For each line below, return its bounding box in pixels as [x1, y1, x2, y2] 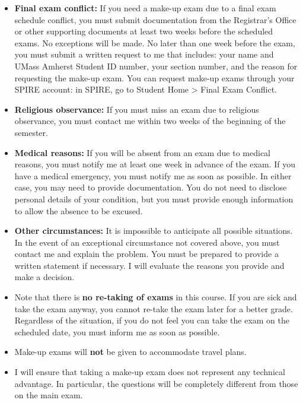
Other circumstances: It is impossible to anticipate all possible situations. [14, 224, 293, 237]
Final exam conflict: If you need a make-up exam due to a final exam [14, 2, 276, 14]
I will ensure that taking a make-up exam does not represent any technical [14, 366, 285, 378]
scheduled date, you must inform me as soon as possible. [14, 325, 220, 338]
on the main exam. [14, 389, 83, 401]
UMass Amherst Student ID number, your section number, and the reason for [14, 59, 298, 72]
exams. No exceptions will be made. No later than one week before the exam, [14, 36, 295, 49]
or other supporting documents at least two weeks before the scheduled [14, 25, 273, 37]
